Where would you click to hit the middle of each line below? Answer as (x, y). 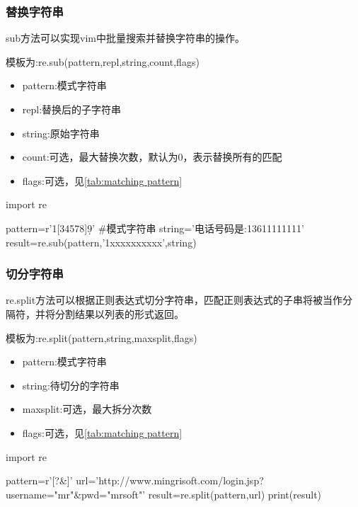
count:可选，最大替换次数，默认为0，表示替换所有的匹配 (152, 157)
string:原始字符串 (61, 133)
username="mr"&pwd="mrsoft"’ (76, 494)
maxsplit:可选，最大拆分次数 (87, 409)
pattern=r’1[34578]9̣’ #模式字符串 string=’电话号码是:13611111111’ (155, 228)
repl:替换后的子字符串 (72, 109)
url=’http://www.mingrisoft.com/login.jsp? (170, 480)
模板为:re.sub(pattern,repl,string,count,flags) (103, 61)
